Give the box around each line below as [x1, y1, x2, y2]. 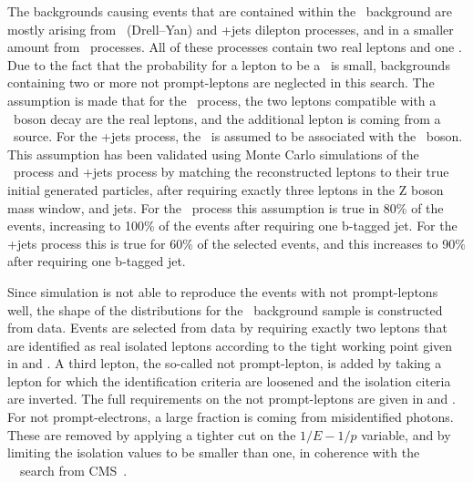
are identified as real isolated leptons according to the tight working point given [7, 335, 453, 355]
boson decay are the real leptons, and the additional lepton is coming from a [13, 108, 441, 128]
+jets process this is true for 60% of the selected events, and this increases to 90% [7, 233, 466, 252]
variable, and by [361, 425, 451, 444]
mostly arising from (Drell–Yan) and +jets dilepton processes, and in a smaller [7, 19, 454, 38]
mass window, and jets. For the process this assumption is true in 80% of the [7, 198, 444, 217]
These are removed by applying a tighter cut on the [7, 425, 296, 444]
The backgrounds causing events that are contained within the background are [7, 2, 453, 20]
